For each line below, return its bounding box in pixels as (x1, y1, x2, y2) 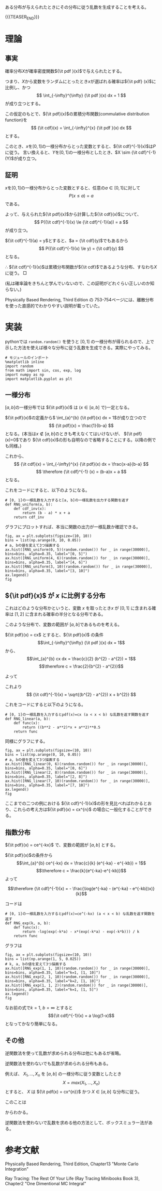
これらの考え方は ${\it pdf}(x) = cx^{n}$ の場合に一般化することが (13, 807, 144, 813)
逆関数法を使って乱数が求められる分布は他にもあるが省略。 (5, 1050, 124, 1056)
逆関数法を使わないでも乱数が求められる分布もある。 (5, 1060, 111, 1066)
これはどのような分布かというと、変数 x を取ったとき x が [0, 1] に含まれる (5, 605, 152, 611)
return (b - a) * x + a (22, 511, 70, 516)
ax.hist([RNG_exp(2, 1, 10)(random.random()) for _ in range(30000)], (5, 974, 150, 979)
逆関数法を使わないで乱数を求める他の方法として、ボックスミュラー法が (5, 1120, 149, 1126)
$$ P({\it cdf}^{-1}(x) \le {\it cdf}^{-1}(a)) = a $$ (34, 219, 129, 225)
